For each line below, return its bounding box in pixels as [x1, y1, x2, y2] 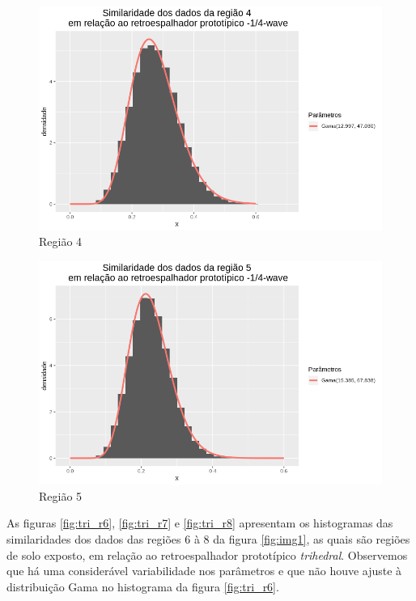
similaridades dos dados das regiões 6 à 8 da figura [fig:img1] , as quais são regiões [6, 531, 410, 547]
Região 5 [39, 487, 83, 504]
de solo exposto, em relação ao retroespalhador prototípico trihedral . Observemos [6, 546, 408, 563]
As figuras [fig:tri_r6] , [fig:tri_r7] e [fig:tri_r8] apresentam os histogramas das [6, 514, 393, 531]
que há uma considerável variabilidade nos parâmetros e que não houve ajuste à [6, 562, 402, 579]
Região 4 [39, 233, 83, 250]
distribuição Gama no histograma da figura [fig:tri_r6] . [6, 578, 279, 595]
